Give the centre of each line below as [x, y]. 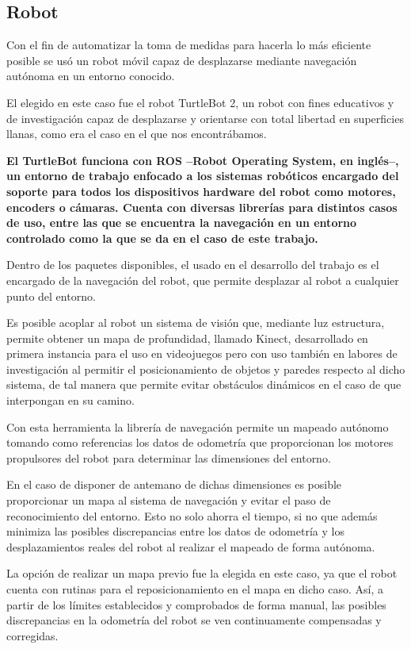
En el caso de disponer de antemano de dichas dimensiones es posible [174, 484]
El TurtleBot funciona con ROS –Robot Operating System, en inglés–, [203, 160]
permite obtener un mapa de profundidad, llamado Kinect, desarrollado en [187, 338]
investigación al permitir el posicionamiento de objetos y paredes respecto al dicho [206, 369]
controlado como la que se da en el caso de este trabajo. [162, 238]
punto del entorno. [51, 296]
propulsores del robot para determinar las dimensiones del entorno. [169, 457]
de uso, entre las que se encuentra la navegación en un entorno [182, 223]
